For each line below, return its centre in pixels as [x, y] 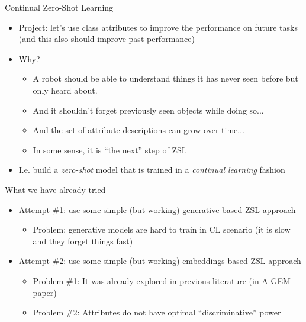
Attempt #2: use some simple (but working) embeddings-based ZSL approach [160, 261]
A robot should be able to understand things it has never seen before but [165, 78]
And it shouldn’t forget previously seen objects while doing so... [148, 110]
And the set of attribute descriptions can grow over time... [138, 130]
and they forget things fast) [83, 241]
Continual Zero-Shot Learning [59, 7]
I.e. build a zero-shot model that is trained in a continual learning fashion [152, 170]
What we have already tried [55, 189]
